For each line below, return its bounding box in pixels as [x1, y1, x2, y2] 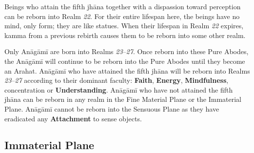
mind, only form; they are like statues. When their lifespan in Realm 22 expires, [4, 20, 244, 31]
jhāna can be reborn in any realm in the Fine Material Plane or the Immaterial [4, 94, 241, 104]
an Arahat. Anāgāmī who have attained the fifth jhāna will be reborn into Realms [4, 65, 250, 76]
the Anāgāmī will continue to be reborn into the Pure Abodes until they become [4, 56, 245, 66]
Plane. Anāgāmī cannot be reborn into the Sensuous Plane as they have [4, 103, 219, 114]
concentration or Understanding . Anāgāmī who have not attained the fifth [4, 84, 233, 95]
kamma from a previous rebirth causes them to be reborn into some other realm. [4, 30, 246, 40]
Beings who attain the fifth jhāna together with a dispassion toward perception [4, 1, 241, 11]
